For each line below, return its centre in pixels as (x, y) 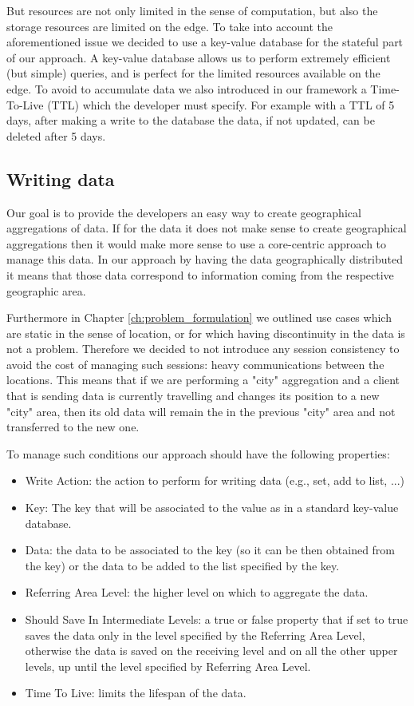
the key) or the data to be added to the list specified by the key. (182, 565)
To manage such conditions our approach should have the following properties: (198, 453)
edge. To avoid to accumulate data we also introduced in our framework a (187, 88)
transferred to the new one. (73, 427)
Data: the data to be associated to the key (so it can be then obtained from (210, 550)
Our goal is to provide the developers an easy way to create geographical (184, 212)
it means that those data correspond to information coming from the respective (200, 274)
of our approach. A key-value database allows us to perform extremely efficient (199, 57)
